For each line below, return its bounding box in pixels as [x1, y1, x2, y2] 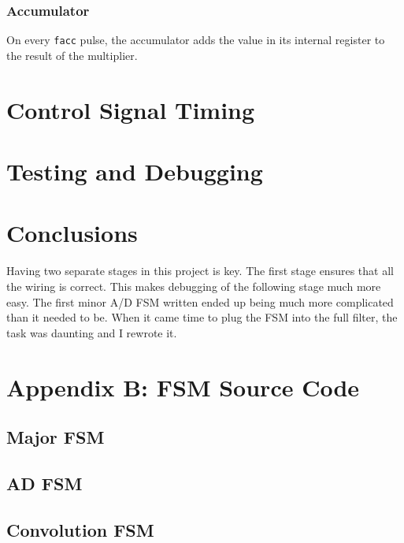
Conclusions [6, 217, 138, 249]
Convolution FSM [6, 517, 154, 541]
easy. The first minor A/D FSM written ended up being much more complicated [6, 293, 394, 310]
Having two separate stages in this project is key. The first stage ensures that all [6, 262, 394, 279]
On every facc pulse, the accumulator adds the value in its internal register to [6, 32, 385, 48]
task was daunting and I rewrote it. [6, 324, 177, 340]
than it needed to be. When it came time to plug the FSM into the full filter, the [6, 309, 398, 325]
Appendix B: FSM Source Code [6, 370, 360, 403]
